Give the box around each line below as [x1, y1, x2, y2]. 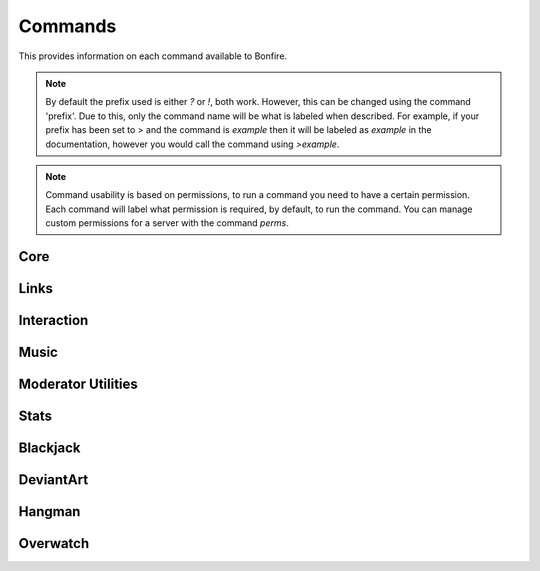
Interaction [18, 311, 89, 329]
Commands [18, 15, 117, 37]
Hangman [18, 503, 81, 520]
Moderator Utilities [18, 375, 139, 392]
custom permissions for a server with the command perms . [45, 217, 289, 229]
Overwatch [18, 535, 90, 552]
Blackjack [18, 439, 81, 456]
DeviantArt [18, 471, 89, 488]
